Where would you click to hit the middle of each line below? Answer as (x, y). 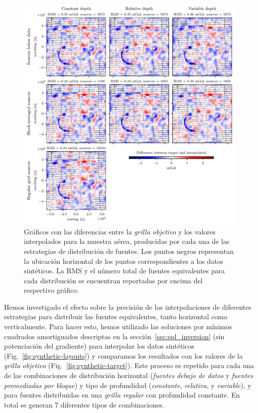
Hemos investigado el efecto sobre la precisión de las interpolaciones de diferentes (128, 307)
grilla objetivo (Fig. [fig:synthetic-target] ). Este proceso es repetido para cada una (129, 365)
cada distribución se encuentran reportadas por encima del (113, 280)
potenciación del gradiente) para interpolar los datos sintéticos (99, 346)
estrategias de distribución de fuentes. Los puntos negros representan (129, 251)
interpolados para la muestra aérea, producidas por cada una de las (127, 241)
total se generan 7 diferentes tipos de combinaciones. (84, 404)
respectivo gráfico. (52, 290)
